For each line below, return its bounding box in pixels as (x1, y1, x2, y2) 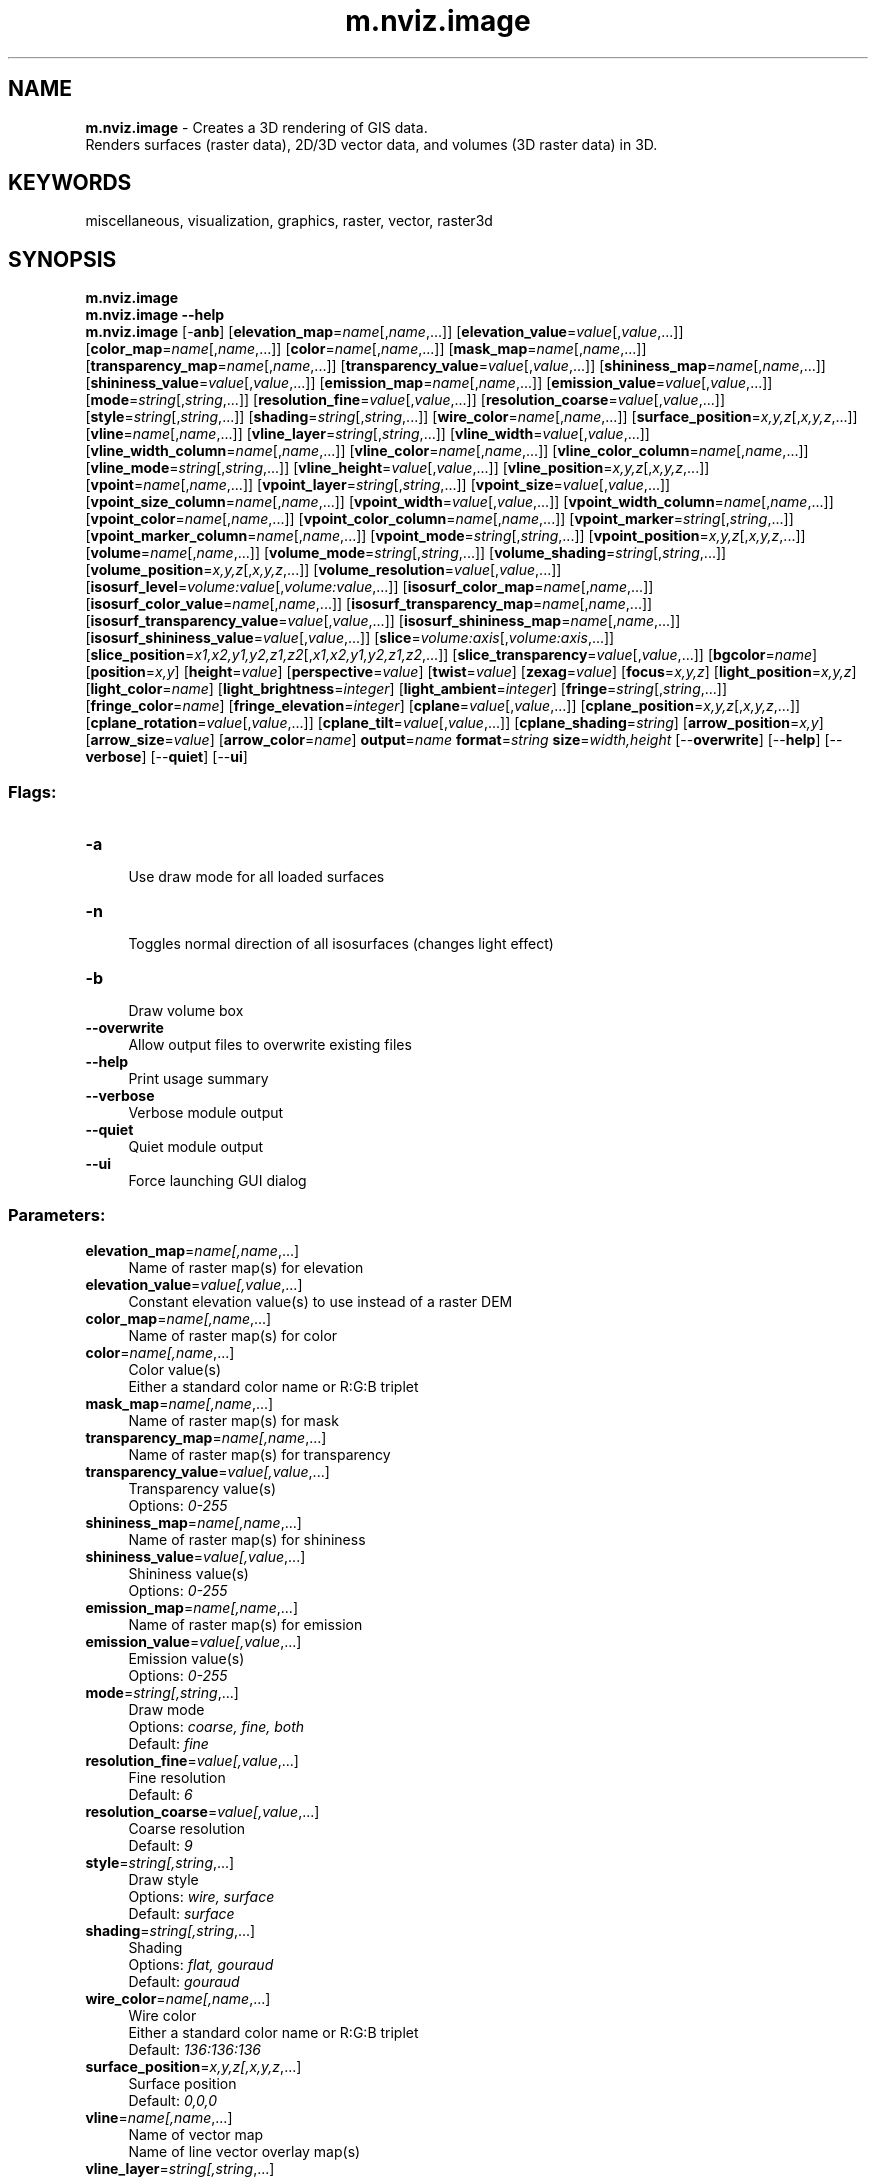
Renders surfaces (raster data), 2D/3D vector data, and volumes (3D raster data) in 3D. (85, 135, 658, 153)
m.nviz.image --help (85, 306, 225, 324)
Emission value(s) (128, 1649, 245, 1667)
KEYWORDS (8, 170, 132, 196)
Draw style (128, 1870, 199, 1888)
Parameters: (8, 1205, 106, 1226)
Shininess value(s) (128, 1564, 249, 1582)
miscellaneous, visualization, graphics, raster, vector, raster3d (85, 212, 493, 230)
